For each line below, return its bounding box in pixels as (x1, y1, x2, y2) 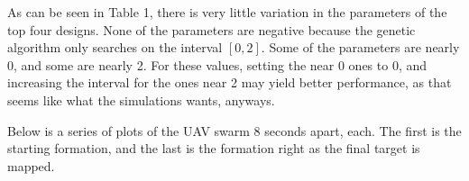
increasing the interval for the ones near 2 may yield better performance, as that (7, 73, 452, 92)
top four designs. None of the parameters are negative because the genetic (7, 20, 416, 39)
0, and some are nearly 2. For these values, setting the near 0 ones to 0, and (7, 55, 428, 74)
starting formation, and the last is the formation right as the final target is (7, 139, 420, 158)
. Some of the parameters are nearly (261, 38, 460, 57)
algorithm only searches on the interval (7, 38, 223, 57)
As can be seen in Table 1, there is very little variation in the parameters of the (7, 3, 447, 21)
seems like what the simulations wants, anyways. (7, 90, 275, 109)
